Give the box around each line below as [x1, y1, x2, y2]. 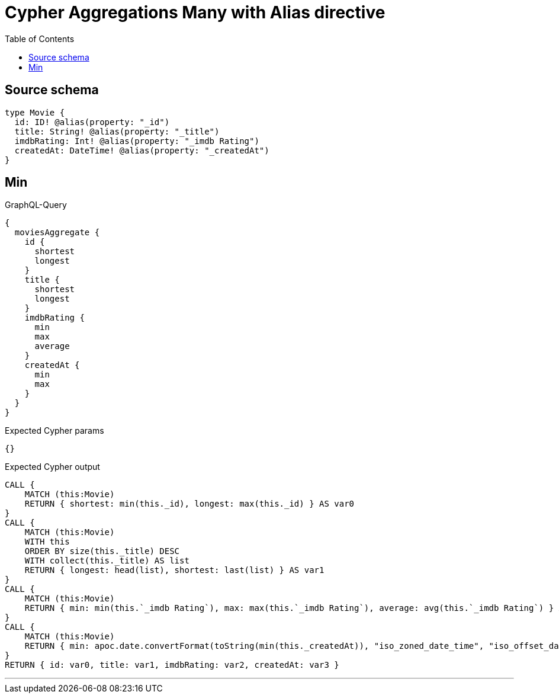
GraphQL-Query [5, 200, 67, 210]
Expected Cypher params [5, 425, 104, 436]
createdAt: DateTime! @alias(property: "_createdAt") [14, 145, 269, 155]
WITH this [24, 537, 70, 547]
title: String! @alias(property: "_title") [14, 126, 220, 136]
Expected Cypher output [5, 462, 100, 472]
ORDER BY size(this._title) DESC [24, 546, 180, 556]
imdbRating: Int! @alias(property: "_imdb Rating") [14, 136, 259, 146]
